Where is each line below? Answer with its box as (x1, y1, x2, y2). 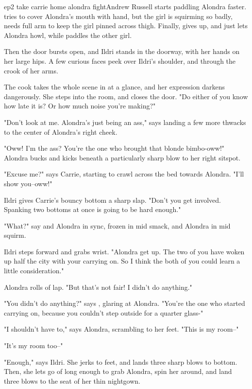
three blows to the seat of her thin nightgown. (4, 375, 141, 386)
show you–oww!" (4, 178, 52, 188)
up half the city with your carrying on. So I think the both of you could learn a (4, 256, 240, 266)
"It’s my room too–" (4, 340, 63, 351)
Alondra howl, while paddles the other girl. (4, 30, 132, 40)
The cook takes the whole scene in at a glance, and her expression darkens (4, 82, 225, 92)
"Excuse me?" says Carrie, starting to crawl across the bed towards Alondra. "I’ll (4, 169, 244, 179)
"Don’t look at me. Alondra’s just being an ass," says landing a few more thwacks (4, 117, 246, 127)
